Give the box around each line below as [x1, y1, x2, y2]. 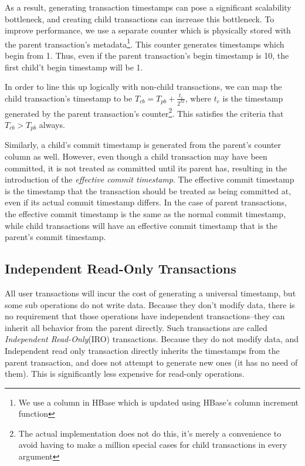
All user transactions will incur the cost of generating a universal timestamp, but [5, 286, 296, 299]
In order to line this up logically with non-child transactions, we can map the [5, 80, 282, 93]
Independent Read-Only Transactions [5, 259, 236, 278]
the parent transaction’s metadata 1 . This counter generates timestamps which [5, 36, 284, 50]
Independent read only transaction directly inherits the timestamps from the [5, 344, 280, 356]
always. [39, 118, 65, 130]
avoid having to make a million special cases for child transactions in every [18, 438, 287, 451]
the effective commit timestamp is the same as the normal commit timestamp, [5, 207, 286, 220]
